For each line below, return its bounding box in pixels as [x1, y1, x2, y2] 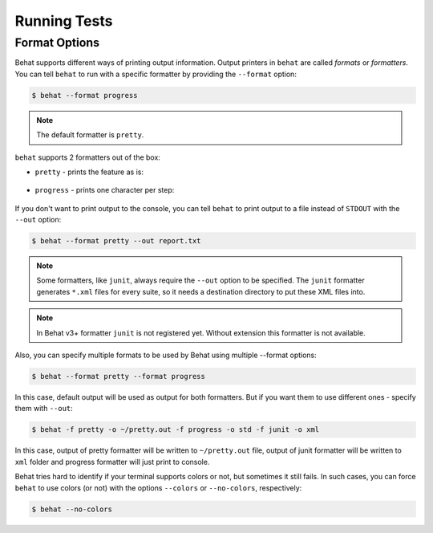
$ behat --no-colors [31, 504, 112, 514]
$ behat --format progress [31, 91, 138, 100]
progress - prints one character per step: [34, 185, 175, 195]
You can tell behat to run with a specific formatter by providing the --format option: [14, 69, 297, 79]
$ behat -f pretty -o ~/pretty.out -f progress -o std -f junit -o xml [31, 425, 320, 434]
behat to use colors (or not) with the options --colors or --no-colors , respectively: [14, 482, 302, 493]
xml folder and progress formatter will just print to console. [14, 457, 210, 466]
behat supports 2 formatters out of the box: [14, 153, 160, 162]
